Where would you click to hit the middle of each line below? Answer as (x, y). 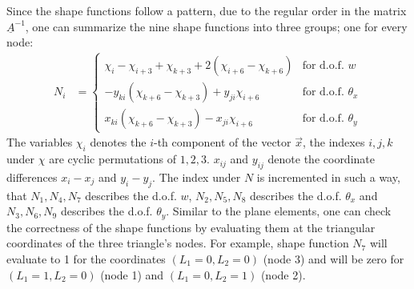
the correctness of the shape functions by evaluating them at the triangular (191, 227)
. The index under (197, 177)
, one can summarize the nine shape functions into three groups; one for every (216, 26)
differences (32, 177)
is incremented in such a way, (328, 177)
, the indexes (334, 142)
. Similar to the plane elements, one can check (279, 211)
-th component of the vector (223, 142)
